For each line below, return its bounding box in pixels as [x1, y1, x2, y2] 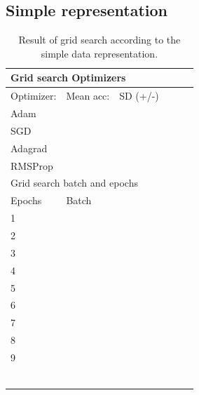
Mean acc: [66, 88, 110, 103]
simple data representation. [41, 46, 158, 60]
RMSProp [11, 158, 53, 173]
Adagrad [11, 140, 48, 155]
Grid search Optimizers [11, 70, 126, 85]
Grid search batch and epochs [11, 175, 138, 190]
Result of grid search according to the [18, 32, 181, 47]
